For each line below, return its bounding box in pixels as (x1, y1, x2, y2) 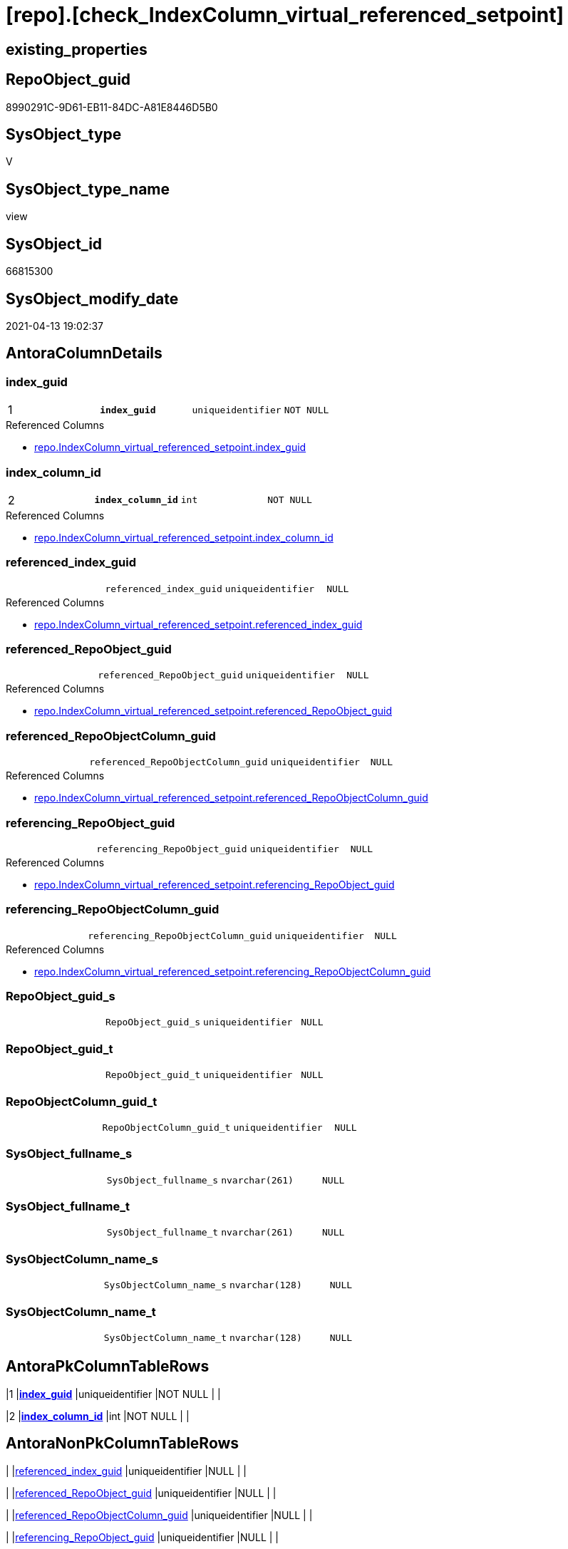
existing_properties (6, 40, 148, 58)
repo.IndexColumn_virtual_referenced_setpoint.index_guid (34, 441, 306, 454)
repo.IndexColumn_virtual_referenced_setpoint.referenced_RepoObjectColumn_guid (34, 792, 428, 804)
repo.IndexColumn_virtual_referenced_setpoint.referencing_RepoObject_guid (34, 878, 395, 891)
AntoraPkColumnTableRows (6, 1357, 210, 1376)
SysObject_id (6, 234, 103, 253)
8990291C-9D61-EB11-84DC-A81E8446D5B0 (6, 100, 218, 113)
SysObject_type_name (6, 180, 170, 198)
